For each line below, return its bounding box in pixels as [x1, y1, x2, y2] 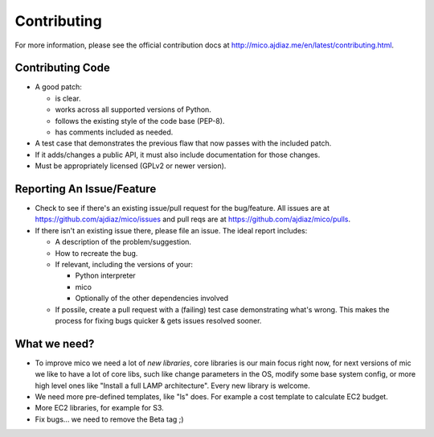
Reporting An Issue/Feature [14, 182, 157, 196]
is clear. [55, 93, 81, 103]
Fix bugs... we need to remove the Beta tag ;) [35, 414, 184, 424]
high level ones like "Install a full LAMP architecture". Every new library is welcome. [35, 381, 311, 390]
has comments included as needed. [55, 127, 174, 137]
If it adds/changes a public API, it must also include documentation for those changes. [35, 150, 321, 159]
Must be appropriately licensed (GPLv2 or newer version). [35, 161, 227, 171]
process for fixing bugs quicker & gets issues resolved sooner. [55, 316, 262, 325]
